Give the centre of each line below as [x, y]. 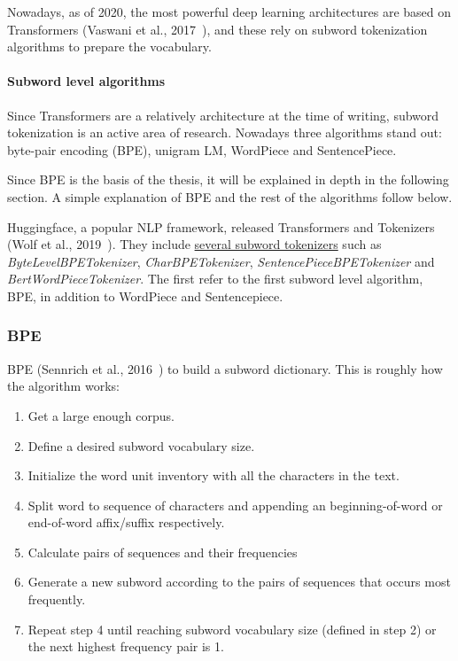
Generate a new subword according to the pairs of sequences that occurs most [239, 582]
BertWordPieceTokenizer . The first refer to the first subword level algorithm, [215, 279]
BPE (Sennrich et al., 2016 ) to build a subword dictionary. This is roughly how [225, 368]
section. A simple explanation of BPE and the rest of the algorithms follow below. [230, 196]
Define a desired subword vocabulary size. [141, 445]
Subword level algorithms [86, 81]
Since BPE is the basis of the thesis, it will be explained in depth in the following [228, 179]
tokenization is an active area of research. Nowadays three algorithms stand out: [225, 132]
